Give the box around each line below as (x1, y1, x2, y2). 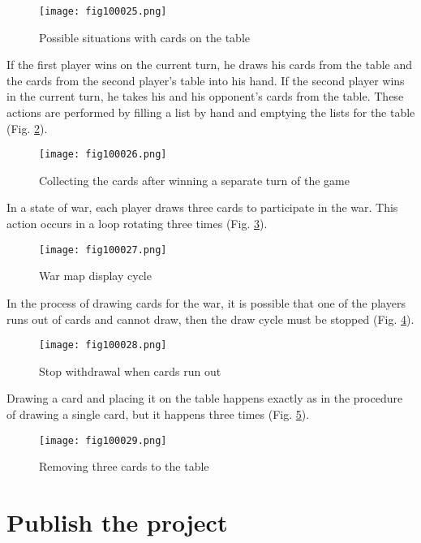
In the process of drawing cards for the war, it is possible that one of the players (6, 294, 406, 311)
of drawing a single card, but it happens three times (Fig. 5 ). (6, 405, 310, 422)
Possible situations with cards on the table (39, 28, 251, 45)
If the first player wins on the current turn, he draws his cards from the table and (6, 56, 413, 73)
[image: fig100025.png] (39, 6, 167, 17)
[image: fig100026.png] (39, 149, 167, 161)
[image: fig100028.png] (39, 339, 167, 351)
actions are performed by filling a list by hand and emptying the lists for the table (6, 104, 415, 121)
